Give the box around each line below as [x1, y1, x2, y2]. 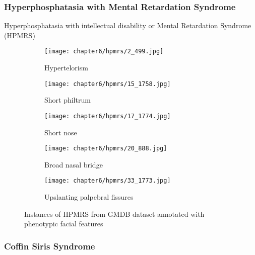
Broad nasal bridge [44, 159, 103, 169]
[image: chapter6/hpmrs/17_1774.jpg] [44, 112, 171, 120]
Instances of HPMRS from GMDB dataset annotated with [24, 208, 205, 219]
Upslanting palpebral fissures [44, 192, 134, 202]
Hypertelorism [44, 62, 88, 73]
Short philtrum [44, 95, 91, 105]
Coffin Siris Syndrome [4, 239, 95, 252]
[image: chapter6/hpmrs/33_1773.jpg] [44, 177, 171, 185]
